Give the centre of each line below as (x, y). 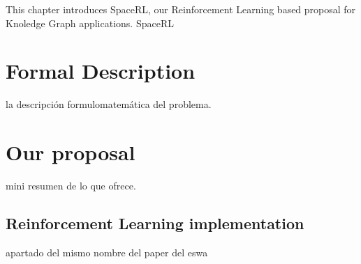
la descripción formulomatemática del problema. (109, 104)
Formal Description (101, 71)
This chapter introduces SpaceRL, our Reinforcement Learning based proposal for (181, 9)
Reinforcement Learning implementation (155, 223)
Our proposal (71, 152)
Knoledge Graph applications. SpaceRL (90, 23)
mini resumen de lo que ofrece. (71, 186)
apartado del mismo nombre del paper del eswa (107, 252)
